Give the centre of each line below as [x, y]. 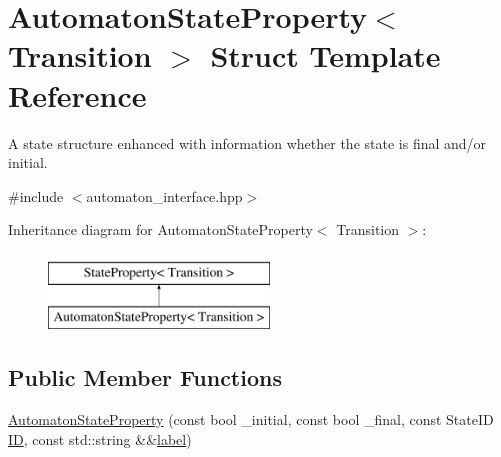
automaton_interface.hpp [164, 195]
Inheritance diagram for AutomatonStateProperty [160, 229]
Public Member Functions [145, 377]
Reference [77, 94]
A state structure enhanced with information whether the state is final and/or [247, 142]
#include [36, 195]
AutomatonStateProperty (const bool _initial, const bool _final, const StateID [251, 419]
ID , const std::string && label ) [100, 438]
